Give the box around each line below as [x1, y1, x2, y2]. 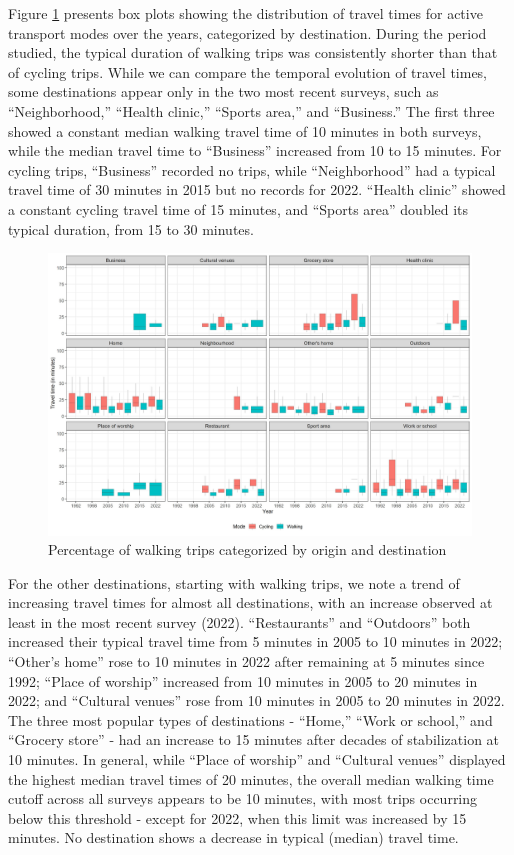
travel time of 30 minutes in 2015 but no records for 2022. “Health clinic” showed [8, 179, 506, 200]
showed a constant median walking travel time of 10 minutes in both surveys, [8, 120, 482, 141]
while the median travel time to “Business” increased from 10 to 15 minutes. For [8, 140, 502, 161]
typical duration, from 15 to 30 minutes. [8, 218, 254, 239]
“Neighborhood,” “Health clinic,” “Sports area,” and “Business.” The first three [8, 100, 495, 121]
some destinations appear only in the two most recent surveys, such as [8, 81, 439, 102]
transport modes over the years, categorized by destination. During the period [8, 22, 487, 43]
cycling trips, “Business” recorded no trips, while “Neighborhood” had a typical [8, 159, 496, 180]
